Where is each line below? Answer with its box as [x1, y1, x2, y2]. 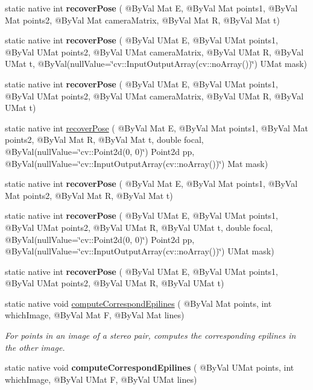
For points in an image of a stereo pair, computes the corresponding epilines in [5, 329, 296, 342]
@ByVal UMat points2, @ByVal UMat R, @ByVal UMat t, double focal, [5, 221, 273, 233]
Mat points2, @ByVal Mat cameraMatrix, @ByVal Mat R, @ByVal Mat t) [5, 13, 280, 26]
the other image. [5, 341, 65, 353]
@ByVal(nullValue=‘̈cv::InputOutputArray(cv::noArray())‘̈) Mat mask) [5, 157, 268, 169]
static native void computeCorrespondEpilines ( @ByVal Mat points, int [5, 297, 272, 309]
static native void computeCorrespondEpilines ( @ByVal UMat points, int [5, 361, 294, 374]
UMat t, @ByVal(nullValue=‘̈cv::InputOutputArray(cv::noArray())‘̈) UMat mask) [5, 57, 308, 70]
